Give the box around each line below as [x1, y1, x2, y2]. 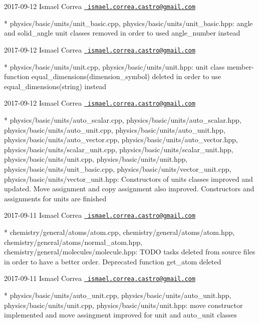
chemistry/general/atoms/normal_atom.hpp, [4, 236, 143, 247]
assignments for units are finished [4, 193, 107, 203]
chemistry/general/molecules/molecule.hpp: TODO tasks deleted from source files [4, 246, 255, 257]
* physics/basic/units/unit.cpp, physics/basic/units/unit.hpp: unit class [4, 61, 225, 72]
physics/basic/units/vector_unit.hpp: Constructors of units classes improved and [4, 173, 253, 184]
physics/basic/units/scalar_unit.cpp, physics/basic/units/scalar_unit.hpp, [4, 144, 233, 154]
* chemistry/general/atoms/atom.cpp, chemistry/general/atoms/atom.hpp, [4, 226, 235, 237]
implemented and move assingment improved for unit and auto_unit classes [4, 309, 237, 320]
